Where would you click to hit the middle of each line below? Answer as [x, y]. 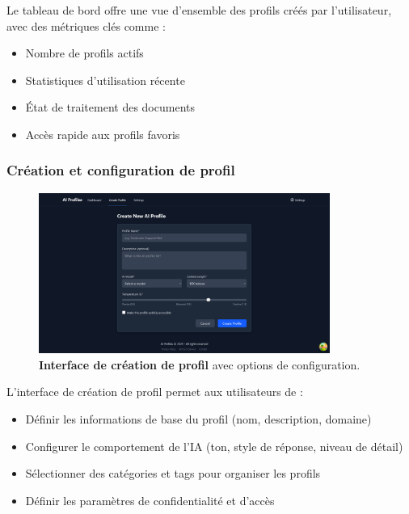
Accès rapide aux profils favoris [103, 134]
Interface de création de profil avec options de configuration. [200, 364]
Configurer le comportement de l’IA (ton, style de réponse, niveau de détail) [214, 446]
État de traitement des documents [110, 107]
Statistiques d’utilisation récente [105, 80]
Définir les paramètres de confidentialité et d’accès [150, 500]
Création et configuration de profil [121, 170]
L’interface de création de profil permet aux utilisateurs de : [155, 392]
